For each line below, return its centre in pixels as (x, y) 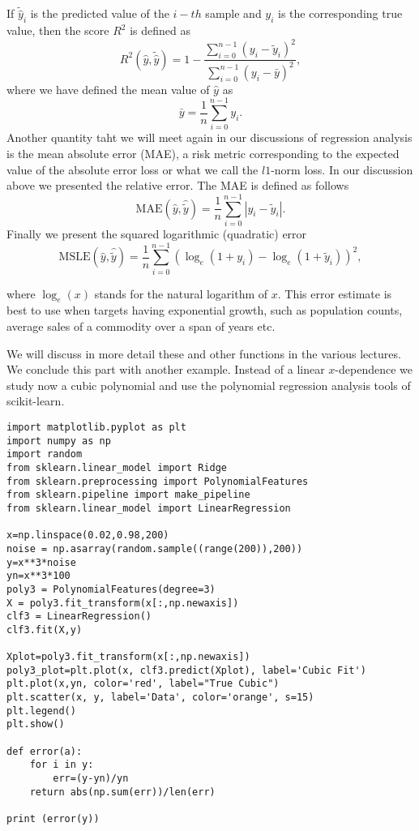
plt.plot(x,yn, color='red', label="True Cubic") (143, 684)
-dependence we (374, 369)
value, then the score (58, 30)
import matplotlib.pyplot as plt (96, 427)
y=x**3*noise (41, 562)
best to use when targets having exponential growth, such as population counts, (205, 310)
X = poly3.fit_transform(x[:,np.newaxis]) (123, 603)
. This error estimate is (335, 293)
